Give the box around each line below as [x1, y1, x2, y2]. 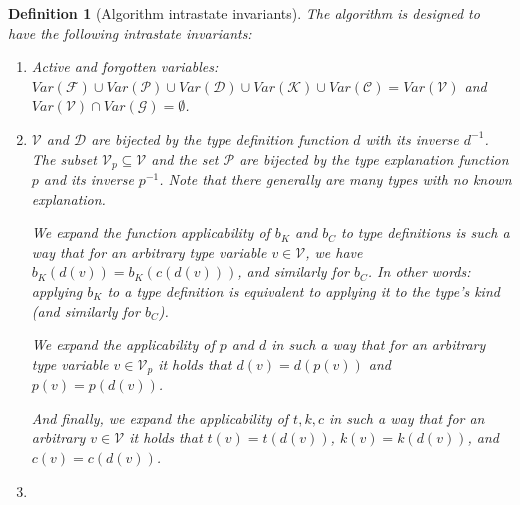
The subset [31, 148, 97, 169]
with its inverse [365, 128, 459, 149]
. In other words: [367, 261, 471, 282]
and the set [151, 148, 219, 169]
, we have [305, 241, 363, 262]
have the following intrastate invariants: [8, 22, 252, 43]
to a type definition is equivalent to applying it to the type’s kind [107, 280, 500, 301]
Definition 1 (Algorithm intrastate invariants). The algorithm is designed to [8, 3, 480, 23]
